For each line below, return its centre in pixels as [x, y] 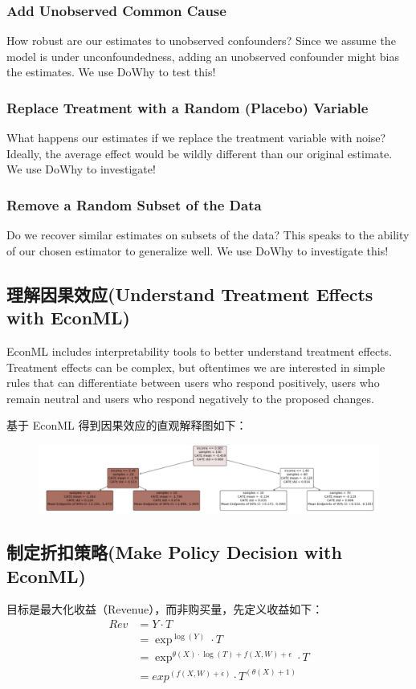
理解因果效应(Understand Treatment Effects [190, 294]
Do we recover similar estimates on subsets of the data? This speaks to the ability [208, 235]
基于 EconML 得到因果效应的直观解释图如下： [127, 425]
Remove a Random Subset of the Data [134, 204]
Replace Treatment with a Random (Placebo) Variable [188, 107]
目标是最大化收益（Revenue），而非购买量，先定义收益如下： [165, 609]
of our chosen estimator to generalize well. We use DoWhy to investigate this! [198, 250]
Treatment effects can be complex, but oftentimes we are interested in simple [196, 367]
